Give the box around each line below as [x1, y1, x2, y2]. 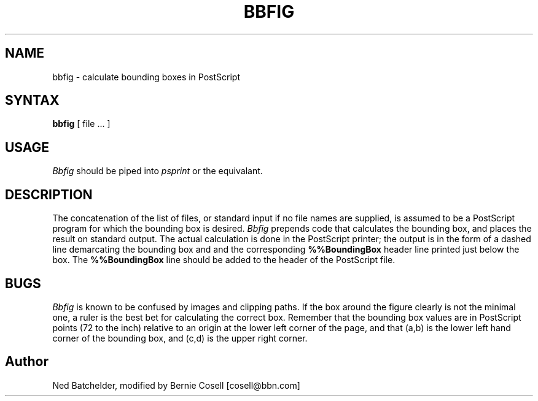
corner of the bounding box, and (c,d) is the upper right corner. [52, 332, 308, 343]
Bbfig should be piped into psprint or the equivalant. [52, 166, 263, 177]
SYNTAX [5, 93, 60, 109]
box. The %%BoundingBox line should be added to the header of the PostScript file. [52, 254, 396, 265]
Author [5, 354, 49, 370]
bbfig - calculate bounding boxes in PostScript [52, 71, 240, 82]
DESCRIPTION [5, 186, 93, 202]
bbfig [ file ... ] [52, 118, 111, 129]
